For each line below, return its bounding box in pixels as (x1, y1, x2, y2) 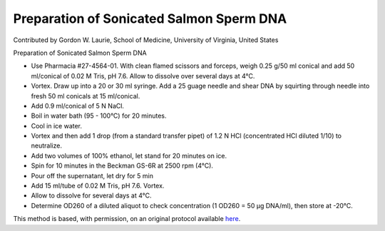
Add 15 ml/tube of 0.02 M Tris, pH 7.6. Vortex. (31, 182, 165, 190)
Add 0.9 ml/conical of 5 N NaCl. (31, 101, 125, 110)
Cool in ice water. (31, 121, 82, 130)
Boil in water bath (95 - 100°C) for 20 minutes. (31, 111, 167, 120)
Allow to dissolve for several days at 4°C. (31, 191, 152, 200)
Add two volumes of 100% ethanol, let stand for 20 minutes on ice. (31, 151, 227, 160)
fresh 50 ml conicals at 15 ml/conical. (31, 91, 140, 100)
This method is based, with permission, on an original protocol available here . (13, 215, 241, 223)
